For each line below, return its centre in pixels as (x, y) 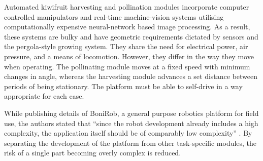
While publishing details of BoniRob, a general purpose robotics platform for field (131, 113)
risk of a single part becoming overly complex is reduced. (93, 153)
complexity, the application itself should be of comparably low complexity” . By (128, 133)
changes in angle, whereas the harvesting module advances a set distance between (131, 76)
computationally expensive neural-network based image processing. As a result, (127, 27)
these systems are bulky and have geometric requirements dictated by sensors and (131, 36)
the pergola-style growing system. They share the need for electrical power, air (126, 46)
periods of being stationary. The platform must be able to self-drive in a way (123, 86)
